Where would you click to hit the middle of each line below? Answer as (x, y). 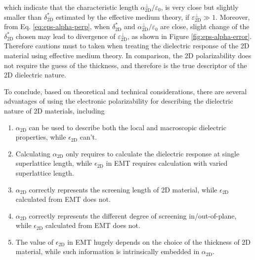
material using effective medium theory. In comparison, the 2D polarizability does (128, 55)
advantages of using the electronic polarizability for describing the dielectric (119, 101)
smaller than (23, 17)
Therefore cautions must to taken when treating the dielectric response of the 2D (127, 46)
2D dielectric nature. (35, 75)
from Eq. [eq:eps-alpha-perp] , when (57, 26)
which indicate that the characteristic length (71, 7)
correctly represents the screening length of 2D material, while (123, 189)
